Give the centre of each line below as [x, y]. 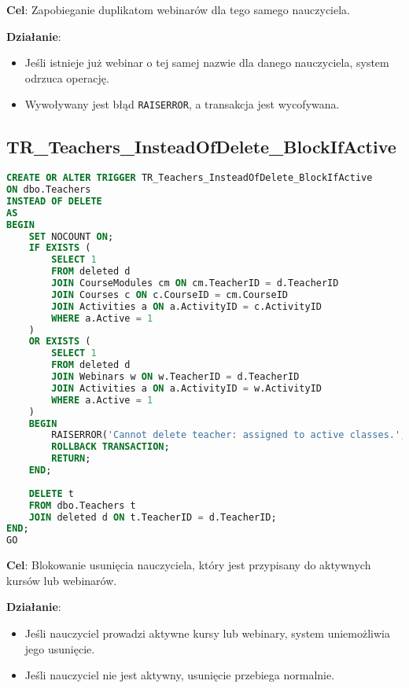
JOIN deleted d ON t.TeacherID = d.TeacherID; [153, 517]
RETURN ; [71, 459]
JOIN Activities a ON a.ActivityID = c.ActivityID [186, 306]
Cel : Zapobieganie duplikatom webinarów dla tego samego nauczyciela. [178, 9]
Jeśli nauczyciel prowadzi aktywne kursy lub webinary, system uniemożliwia [207, 633]
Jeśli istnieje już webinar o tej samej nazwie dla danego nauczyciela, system [207, 63]
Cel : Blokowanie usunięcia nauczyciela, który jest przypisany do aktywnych [189, 565]
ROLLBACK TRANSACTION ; [111, 447]
